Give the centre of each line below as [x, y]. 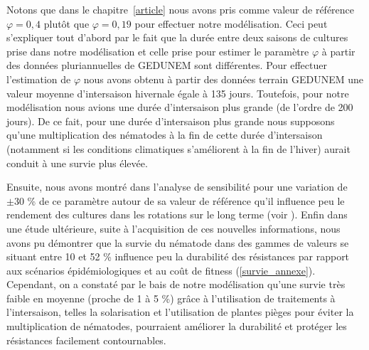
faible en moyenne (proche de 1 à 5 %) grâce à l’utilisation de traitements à [171, 298]
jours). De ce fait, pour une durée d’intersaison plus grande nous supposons [171, 121]
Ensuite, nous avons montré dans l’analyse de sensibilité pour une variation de [177, 187]
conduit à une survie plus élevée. [77, 163]
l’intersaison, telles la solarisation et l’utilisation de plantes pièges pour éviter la [180, 312]
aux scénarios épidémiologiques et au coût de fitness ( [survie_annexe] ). [161, 270]
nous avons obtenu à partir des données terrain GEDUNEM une [223, 79]
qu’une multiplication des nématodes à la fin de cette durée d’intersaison [165, 135]
